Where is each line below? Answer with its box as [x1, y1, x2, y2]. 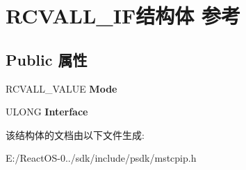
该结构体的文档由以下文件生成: [6, 127, 145, 142]
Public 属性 [6, 48, 88, 70]
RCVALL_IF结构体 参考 [6, 1, 240, 30]
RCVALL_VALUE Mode [6, 81, 117, 95]
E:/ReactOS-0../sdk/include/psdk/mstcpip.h [6, 151, 197, 165]
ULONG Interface [6, 104, 88, 119]
